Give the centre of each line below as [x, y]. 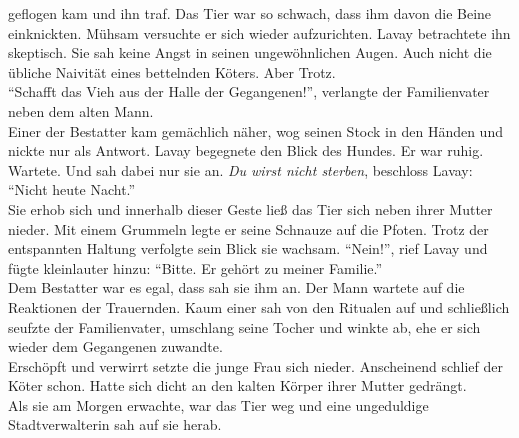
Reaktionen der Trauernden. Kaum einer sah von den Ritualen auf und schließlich [259, 306]
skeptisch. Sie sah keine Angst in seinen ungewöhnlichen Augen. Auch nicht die [250, 52]
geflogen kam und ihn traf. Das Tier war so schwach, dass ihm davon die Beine [250, 13]
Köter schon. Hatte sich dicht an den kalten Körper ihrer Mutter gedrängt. [237, 385]
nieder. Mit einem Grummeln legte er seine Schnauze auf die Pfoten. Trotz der [248, 228]
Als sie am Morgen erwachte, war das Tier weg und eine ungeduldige [218, 404]
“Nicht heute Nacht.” [72, 189]
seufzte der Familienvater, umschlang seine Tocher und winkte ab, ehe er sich [244, 326]
